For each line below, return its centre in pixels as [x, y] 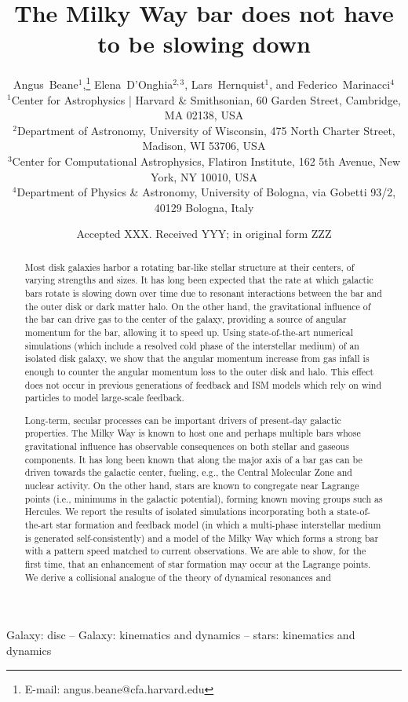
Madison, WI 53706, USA [204, 146]
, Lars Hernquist [225, 84]
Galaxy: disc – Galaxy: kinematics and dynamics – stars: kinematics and [181, 635]
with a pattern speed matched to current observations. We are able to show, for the [195, 551]
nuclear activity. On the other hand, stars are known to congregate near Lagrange [192, 486]
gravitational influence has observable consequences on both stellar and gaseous [187, 446]
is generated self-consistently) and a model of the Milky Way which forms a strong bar [202, 537]
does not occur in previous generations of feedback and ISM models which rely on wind [203, 384]
